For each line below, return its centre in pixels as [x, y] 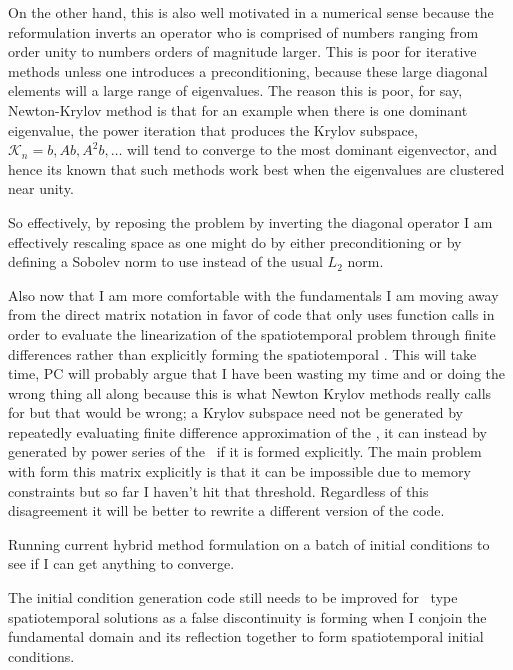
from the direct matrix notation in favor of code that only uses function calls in [251, 314]
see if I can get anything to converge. [121, 563]
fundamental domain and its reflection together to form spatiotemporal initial [246, 636]
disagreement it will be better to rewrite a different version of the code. [226, 510]
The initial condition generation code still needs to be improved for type [233, 597]
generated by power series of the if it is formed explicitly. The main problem [245, 451]
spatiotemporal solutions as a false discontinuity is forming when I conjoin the [247, 616]
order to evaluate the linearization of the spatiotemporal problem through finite [252, 333]
